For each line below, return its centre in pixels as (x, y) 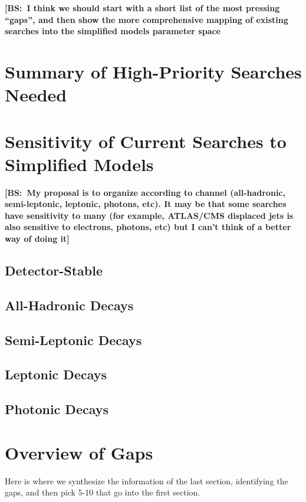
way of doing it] (37, 239)
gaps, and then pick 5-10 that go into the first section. (103, 492)
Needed (36, 95)
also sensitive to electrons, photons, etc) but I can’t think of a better (148, 227)
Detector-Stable (54, 270)
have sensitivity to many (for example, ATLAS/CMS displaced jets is (149, 215)
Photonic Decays (57, 409)
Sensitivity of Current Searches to (146, 141)
